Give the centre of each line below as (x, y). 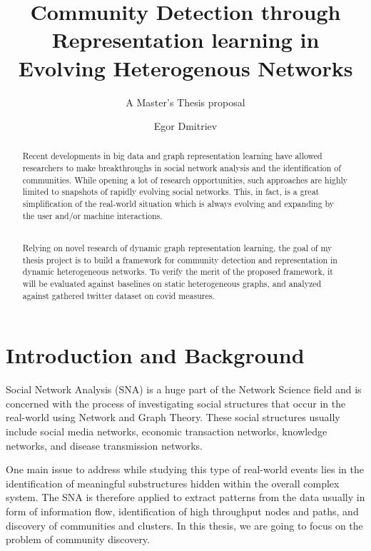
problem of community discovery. (78, 539)
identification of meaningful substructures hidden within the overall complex (173, 483)
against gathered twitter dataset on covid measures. (118, 295)
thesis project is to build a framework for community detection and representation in (180, 259)
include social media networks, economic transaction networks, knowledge (167, 431)
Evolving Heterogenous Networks (185, 67)
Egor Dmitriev (185, 126)
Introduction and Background (155, 355)
